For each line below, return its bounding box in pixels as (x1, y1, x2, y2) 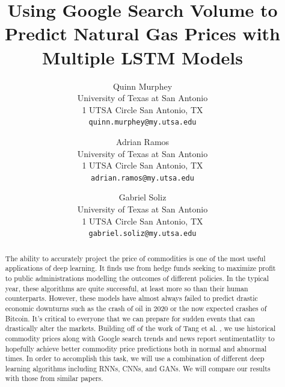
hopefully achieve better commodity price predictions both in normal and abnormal (5, 343, 267, 353)
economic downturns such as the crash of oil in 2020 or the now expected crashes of (5, 303, 267, 313)
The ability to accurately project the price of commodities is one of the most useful (5, 253, 266, 263)
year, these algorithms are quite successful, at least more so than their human (5, 283, 248, 293)
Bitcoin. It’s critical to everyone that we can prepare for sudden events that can (5, 313, 255, 323)
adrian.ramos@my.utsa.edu (91, 173, 194, 182)
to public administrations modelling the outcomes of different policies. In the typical (5, 273, 269, 283)
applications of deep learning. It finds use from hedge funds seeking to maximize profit (5, 263, 276, 273)
